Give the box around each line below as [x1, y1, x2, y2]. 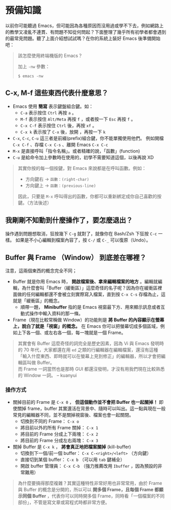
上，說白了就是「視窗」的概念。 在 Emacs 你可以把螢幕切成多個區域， [12, 323, 161, 329]
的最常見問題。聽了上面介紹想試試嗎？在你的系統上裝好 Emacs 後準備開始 [5, 35, 161, 41]
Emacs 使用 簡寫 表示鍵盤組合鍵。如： [12, 103, 93, 109]
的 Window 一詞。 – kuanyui [17, 372, 77, 378]
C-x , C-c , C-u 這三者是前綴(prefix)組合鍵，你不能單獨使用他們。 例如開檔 [12, 135, 164, 141]
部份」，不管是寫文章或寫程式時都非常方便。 [17, 499, 110, 505]
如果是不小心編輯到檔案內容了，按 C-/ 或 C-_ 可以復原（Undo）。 [15, 237, 151, 243]
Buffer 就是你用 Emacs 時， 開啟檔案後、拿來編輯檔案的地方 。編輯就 [12, 279, 158, 285]
